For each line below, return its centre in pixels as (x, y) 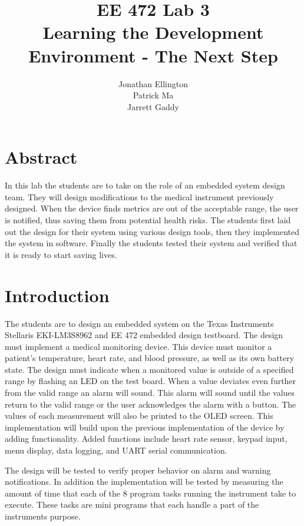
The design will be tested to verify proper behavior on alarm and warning (138, 470)
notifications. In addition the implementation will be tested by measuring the (144, 482)
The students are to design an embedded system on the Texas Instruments (139, 323)
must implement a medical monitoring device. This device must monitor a (138, 346)
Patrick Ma (153, 95)
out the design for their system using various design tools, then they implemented (152, 231)
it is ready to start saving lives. (61, 254)
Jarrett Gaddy (153, 106)
